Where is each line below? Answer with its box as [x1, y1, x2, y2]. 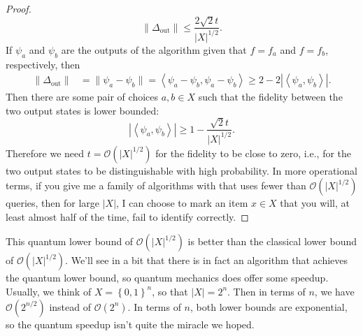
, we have [314, 284, 355, 298]
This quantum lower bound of [6, 234, 134, 249]
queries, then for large [6, 196, 99, 210]
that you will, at [280, 196, 350, 210]
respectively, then [6, 57, 80, 71]
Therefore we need [6, 145, 85, 160]
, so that [152, 284, 188, 298]
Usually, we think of [6, 284, 92, 298]
